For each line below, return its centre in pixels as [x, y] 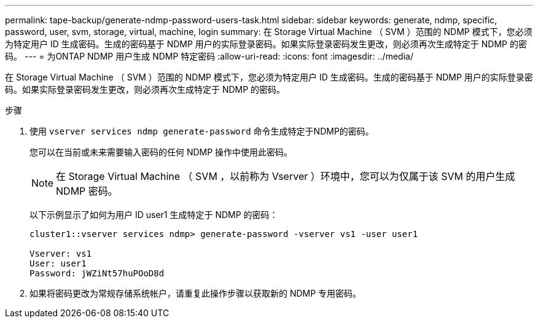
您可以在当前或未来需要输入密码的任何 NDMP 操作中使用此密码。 [161, 152]
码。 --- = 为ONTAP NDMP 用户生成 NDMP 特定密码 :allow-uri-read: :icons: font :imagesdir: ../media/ [209, 56]
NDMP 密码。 [87, 191]
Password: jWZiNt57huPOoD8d [97, 273]
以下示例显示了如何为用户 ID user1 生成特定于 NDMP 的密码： [154, 215]
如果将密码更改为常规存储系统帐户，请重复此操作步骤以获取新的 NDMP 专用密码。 [196, 293]
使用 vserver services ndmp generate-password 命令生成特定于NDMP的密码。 [202, 131]
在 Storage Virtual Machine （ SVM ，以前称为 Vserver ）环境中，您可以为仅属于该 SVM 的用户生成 [286, 176]
